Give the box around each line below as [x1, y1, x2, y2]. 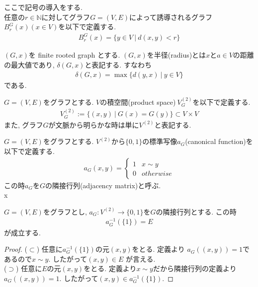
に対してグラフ [41, 11, 90, 22]
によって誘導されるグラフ [129, 11, 212, 22]
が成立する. [4, 227, 41, 237]
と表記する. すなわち [85, 59, 152, 70]
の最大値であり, [4, 59, 55, 70]
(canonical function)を [185, 136, 253, 146]
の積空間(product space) [100, 96, 176, 107]
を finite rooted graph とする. [28, 50, 120, 60]
